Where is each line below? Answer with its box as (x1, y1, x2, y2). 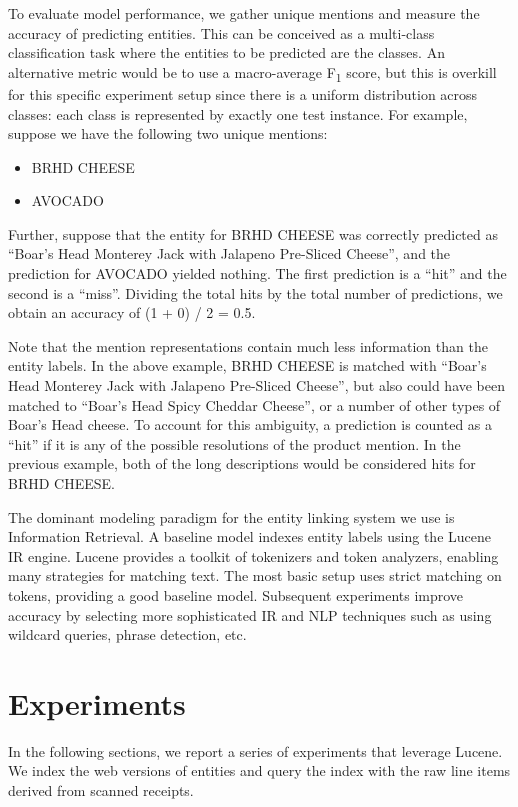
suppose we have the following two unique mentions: (8, 123, 328, 144)
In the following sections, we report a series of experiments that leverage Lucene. (8, 740, 503, 761)
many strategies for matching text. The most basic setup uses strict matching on (8, 565, 502, 586)
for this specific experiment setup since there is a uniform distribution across (8, 83, 478, 104)
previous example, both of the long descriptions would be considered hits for (8, 453, 476, 474)
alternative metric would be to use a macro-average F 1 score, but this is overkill (8, 61, 497, 85)
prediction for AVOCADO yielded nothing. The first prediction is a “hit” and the (8, 263, 507, 284)
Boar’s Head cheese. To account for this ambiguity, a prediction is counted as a (8, 414, 493, 435)
